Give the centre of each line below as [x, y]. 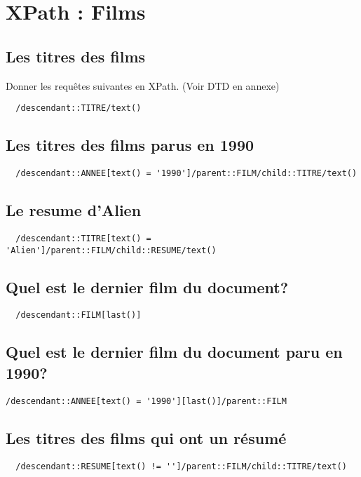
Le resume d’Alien [74, 210]
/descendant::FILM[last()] [79, 315]
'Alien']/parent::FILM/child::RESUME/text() [111, 250]
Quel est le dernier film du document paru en [174, 352]
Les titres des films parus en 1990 [130, 145]
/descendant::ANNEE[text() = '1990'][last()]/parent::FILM [146, 401]
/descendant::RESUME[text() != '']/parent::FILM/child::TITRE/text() [181, 466]
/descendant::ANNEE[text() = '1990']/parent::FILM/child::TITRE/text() [186, 174]
